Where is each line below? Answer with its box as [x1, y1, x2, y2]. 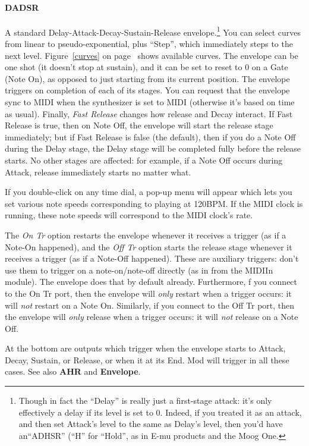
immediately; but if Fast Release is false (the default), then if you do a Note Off [5, 130, 296, 143]
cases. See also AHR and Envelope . [5, 365, 141, 378]
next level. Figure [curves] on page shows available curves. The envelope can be [5, 49, 298, 61]
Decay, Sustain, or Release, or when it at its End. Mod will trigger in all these [5, 353, 289, 366]
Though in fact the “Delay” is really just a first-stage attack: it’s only [18, 394, 272, 407]
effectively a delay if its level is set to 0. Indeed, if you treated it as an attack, [18, 406, 302, 418]
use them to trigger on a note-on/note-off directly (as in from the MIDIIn [5, 263, 273, 276]
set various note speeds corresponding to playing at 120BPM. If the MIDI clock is [5, 197, 303, 209]
